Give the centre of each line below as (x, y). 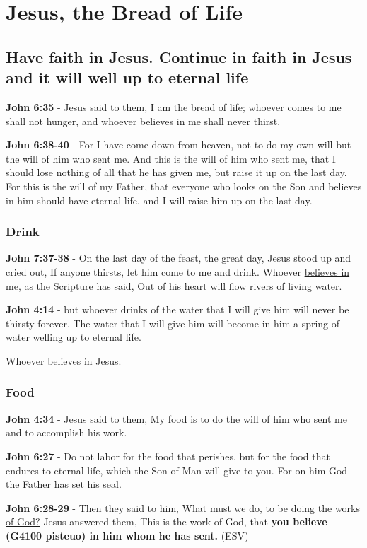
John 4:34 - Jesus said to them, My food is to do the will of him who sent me (176, 418)
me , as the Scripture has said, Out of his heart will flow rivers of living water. (174, 285)
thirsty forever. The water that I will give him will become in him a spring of (173, 323)
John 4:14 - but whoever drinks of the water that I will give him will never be (177, 309)
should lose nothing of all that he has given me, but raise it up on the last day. (176, 172)
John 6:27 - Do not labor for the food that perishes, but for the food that (168, 456)
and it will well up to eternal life (127, 77)
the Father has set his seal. (64, 484)
